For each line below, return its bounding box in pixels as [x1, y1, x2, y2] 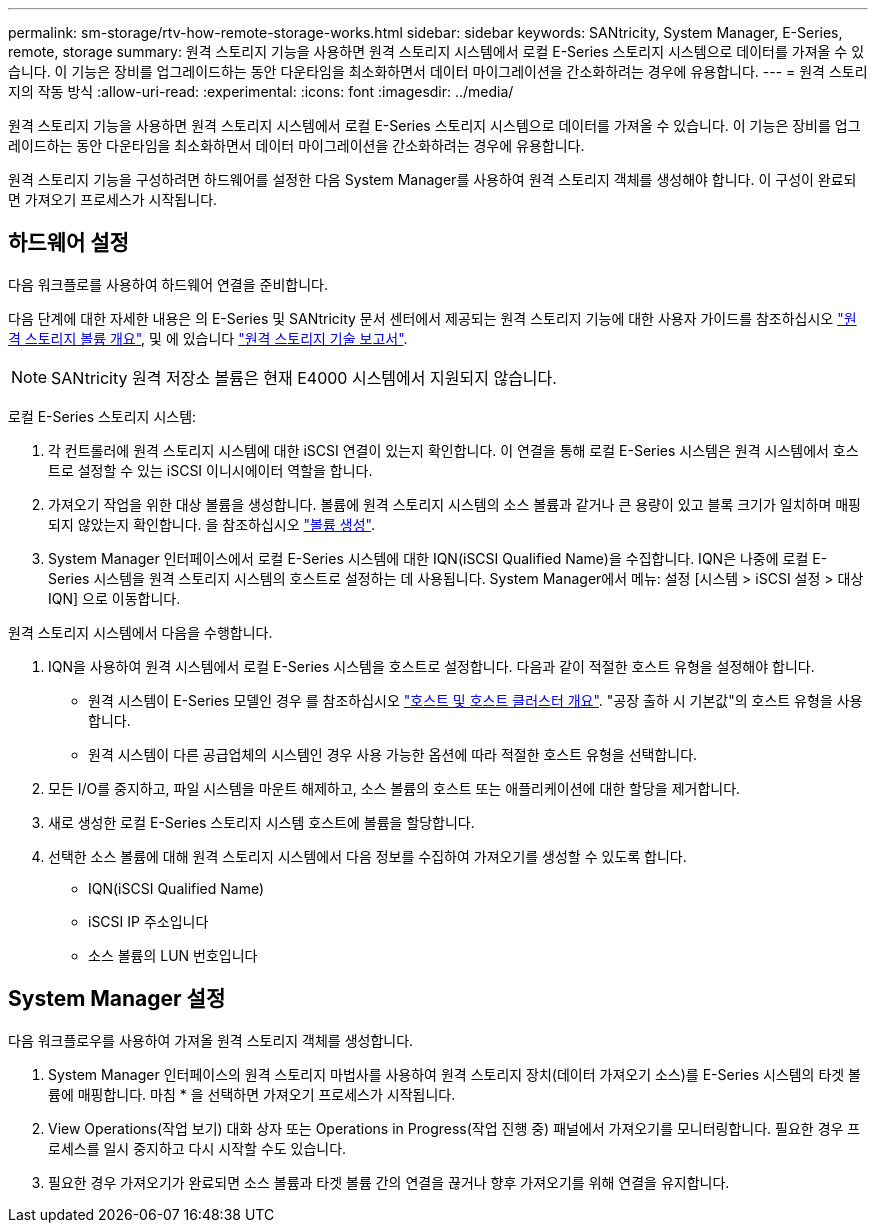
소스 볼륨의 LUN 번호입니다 [88, 946, 258, 964]
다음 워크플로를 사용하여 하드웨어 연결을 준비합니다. [8, 275, 328, 293]
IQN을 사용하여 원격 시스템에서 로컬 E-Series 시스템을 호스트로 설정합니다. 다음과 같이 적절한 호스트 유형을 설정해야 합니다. [48, 657, 815, 675]
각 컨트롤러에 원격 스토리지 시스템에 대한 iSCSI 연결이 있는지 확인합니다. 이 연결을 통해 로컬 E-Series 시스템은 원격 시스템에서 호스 [48, 441, 859, 459]
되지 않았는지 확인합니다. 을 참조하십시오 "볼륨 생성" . [48, 515, 375, 533]
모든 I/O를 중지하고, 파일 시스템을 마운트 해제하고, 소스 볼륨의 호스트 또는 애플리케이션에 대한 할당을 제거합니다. [48, 779, 741, 797]
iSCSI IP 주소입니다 [88, 912, 209, 930]
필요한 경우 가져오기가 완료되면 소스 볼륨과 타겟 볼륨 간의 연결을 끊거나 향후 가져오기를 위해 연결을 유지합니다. [48, 1173, 730, 1191]
